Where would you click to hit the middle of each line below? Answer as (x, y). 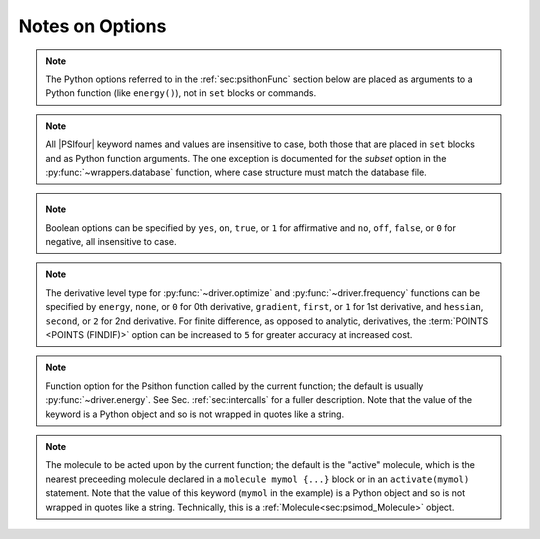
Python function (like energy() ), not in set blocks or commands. (181, 93)
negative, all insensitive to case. (111, 242)
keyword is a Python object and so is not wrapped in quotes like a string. (195, 414)
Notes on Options (92, 26)
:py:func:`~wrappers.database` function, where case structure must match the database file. (236, 172)
